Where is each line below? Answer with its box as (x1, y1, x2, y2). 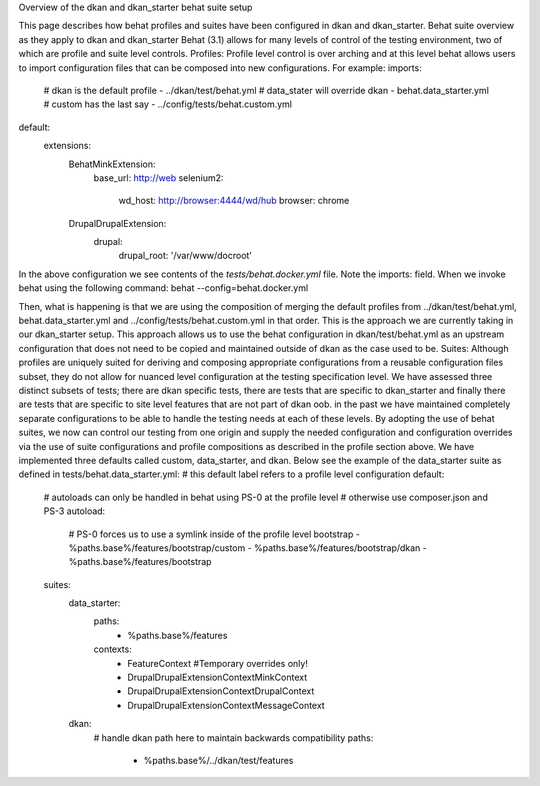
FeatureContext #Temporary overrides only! (127, 657, 309, 669)
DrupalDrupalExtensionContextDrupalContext (127, 685, 315, 697)
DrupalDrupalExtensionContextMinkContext (127, 671, 308, 684)
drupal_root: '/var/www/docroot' (118, 250, 253, 262)
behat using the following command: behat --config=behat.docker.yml (18, 282, 309, 294)
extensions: (43, 140, 92, 152)
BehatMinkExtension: (68, 158, 156, 170)
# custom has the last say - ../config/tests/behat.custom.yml (43, 98, 292, 110)
